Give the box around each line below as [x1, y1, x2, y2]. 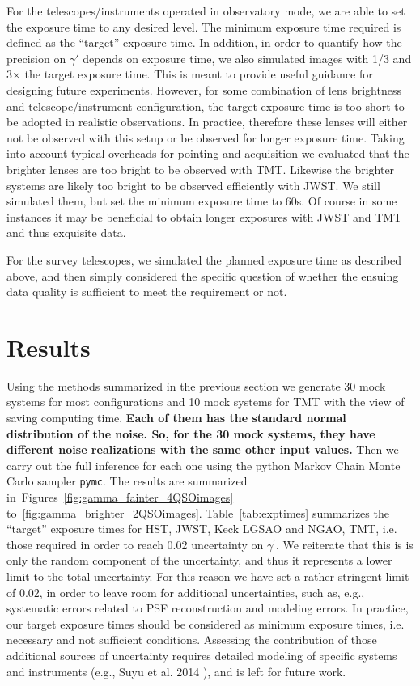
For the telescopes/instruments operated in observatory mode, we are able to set [6, 2, 405, 19]
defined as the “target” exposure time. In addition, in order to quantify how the [6, 34, 402, 51]
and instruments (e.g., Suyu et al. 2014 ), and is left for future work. [6, 663, 346, 680]
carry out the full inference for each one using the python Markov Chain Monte [6, 456, 401, 473]
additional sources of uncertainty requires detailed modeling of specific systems [6, 646, 397, 663]
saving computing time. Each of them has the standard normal [6, 409, 346, 426]
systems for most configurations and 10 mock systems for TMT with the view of [6, 393, 405, 410]
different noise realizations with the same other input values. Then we [6, 441, 399, 458]
